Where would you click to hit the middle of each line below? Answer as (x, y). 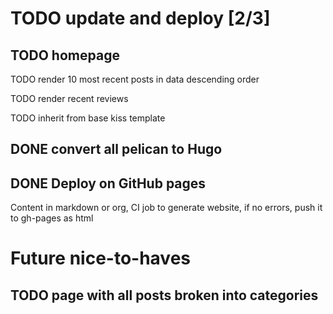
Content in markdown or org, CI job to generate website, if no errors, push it (166, 208)
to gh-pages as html (52, 218)
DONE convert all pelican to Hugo (116, 149)
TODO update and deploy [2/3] (140, 18)
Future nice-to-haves (101, 258)
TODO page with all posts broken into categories (164, 295)
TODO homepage (65, 55)
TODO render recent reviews (69, 98)
